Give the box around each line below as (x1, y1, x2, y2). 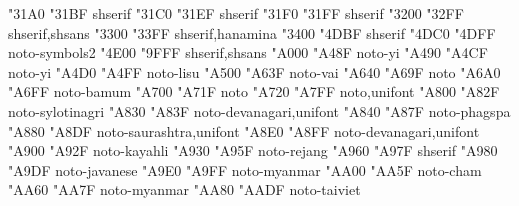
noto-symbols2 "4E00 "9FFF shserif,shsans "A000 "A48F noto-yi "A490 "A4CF (8, 42, 488, 63)
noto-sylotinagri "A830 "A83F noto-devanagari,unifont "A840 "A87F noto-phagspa (8, 100, 511, 121)
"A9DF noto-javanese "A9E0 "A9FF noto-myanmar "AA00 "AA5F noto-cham (8, 159, 482, 180)
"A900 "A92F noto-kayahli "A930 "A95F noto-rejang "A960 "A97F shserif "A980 (8, 140, 498, 161)
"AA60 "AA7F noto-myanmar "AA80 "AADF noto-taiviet (8, 179, 361, 200)
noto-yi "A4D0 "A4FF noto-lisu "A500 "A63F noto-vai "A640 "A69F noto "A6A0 (8, 61, 501, 82)
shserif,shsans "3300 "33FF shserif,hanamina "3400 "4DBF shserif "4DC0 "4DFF (8, 22, 496, 43)
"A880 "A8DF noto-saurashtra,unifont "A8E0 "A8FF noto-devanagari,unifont (8, 120, 480, 141)
